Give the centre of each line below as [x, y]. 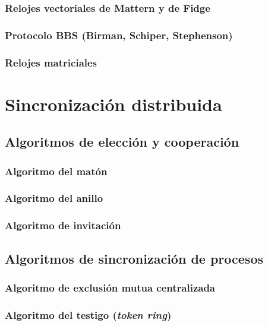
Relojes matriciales [51, 62]
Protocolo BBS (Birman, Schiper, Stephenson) [119, 35]
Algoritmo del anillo [54, 198]
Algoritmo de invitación [63, 225]
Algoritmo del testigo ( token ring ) [88, 314]
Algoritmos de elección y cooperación [122, 142]
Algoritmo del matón [56, 171]
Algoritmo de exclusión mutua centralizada [110, 287]
